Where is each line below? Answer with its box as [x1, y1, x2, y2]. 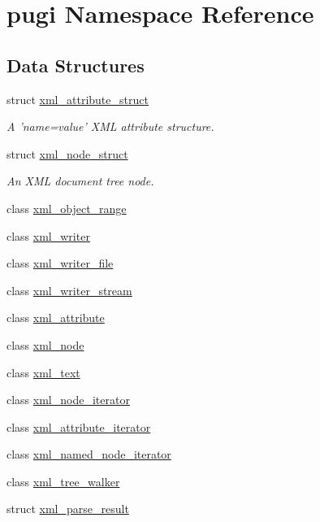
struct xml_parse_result [6, 500, 129, 517]
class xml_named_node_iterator [6, 446, 171, 463]
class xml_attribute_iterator [6, 418, 151, 435]
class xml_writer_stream [6, 281, 132, 298]
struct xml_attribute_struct [6, 90, 149, 107]
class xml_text [6, 363, 80, 381]
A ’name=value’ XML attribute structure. [6, 118, 214, 135]
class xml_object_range [6, 199, 127, 216]
